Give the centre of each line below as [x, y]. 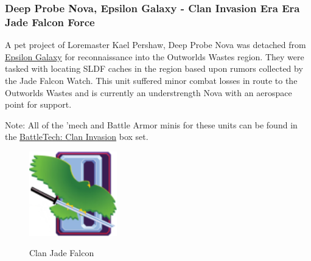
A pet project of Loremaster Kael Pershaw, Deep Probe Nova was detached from [155, 45]
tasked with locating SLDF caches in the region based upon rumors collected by [154, 68]
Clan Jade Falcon [62, 253]
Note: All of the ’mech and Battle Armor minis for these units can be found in [151, 124]
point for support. [38, 104]
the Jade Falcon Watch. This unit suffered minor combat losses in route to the [151, 80]
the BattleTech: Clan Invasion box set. [77, 137]
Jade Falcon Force [50, 22]
